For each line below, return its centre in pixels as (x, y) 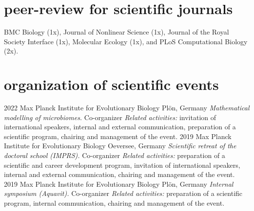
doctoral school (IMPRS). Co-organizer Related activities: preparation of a (115, 155)
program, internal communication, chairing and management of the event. (114, 202)
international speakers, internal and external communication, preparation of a (120, 127)
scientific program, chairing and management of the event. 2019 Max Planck (118, 136)
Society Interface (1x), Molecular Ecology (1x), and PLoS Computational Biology (126, 41)
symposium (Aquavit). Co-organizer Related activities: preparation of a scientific (123, 193)
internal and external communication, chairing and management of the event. (119, 174)
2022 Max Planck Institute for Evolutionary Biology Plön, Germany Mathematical (127, 108)
